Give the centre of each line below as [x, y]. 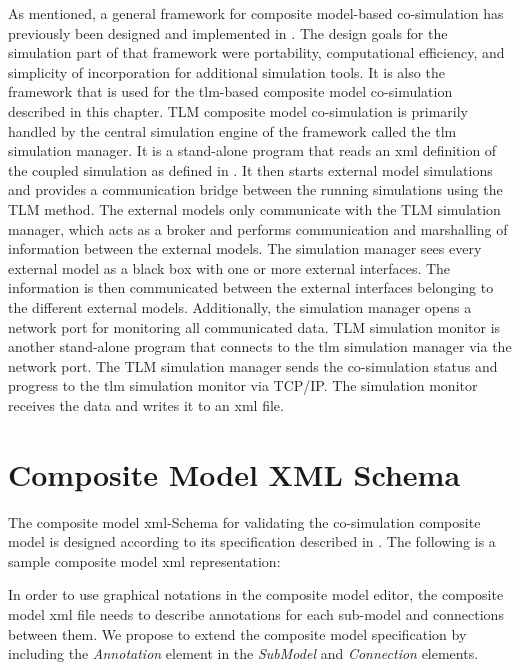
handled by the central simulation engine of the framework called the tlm [232, 130]
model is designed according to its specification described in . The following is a [252, 541]
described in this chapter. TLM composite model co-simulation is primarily [238, 110]
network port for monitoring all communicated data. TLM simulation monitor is [254, 326]
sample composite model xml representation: [144, 560]
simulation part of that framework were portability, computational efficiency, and [256, 52]
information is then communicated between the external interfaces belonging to [251, 287]
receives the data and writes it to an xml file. [146, 404]
